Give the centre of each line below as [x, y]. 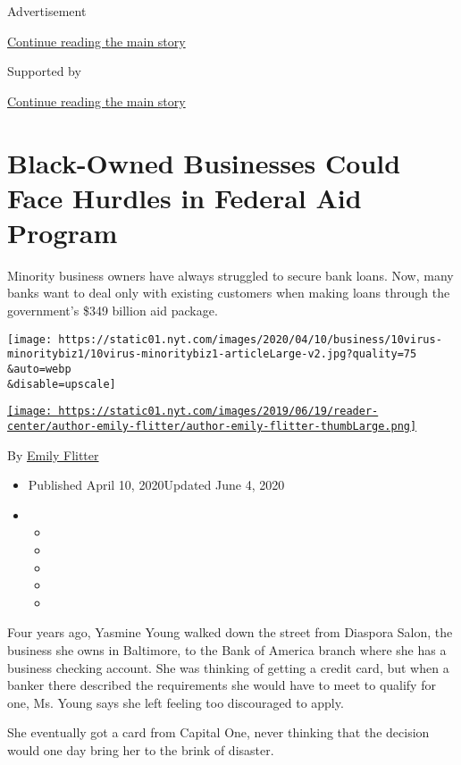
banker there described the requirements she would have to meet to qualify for [222, 685]
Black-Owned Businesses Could [204, 162]
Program [63, 232]
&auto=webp [39, 369]
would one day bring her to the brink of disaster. [141, 749]
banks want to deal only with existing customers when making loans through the [229, 293]
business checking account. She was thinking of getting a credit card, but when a [228, 667]
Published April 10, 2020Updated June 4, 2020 [156, 485]
